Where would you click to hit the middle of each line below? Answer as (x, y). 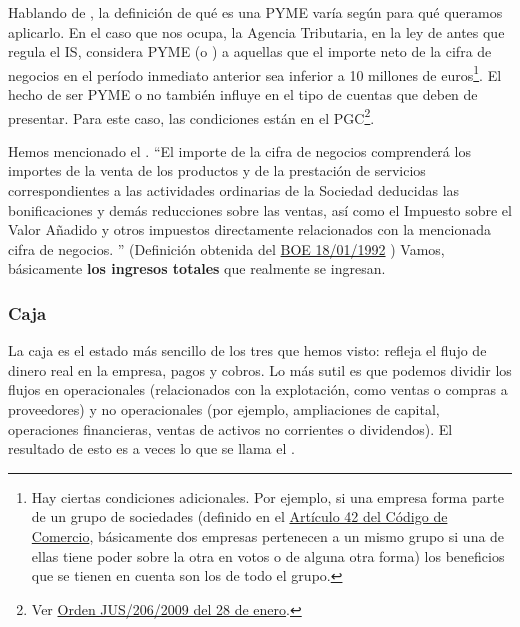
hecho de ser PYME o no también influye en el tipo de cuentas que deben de (243, 94)
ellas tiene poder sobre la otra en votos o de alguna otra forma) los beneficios (268, 555)
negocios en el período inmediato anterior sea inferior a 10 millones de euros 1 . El (255, 73)
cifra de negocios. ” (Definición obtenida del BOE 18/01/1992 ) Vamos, (226, 248)
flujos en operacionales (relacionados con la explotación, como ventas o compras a (258, 389)
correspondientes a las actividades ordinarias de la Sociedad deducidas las (234, 190)
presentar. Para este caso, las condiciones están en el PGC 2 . (191, 116)
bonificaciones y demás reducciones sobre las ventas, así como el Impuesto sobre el (260, 209)
